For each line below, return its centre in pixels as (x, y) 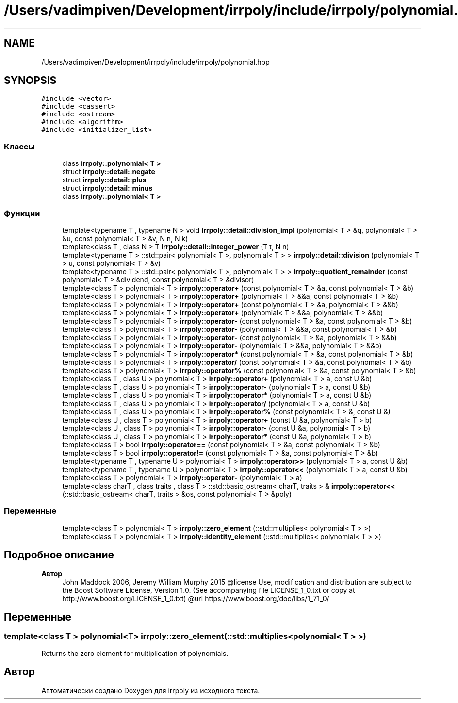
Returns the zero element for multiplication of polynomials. (135, 653)
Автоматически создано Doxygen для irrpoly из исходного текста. (151, 690)
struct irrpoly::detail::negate (109, 172)
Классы (19, 146)
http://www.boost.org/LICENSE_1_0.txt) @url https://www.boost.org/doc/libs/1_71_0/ (196, 598)
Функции (22, 213)
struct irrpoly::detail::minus (107, 188)
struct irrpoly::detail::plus (104, 180)
